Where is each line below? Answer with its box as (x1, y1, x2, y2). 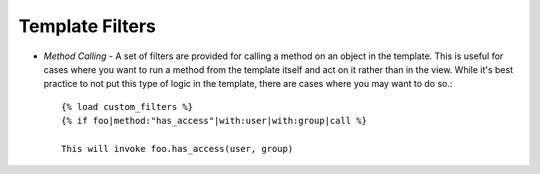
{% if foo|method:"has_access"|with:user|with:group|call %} (61, 115, 367, 127)
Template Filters (18, 15, 157, 37)
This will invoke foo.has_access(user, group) (61, 143, 294, 154)
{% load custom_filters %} (61, 101, 194, 112)
